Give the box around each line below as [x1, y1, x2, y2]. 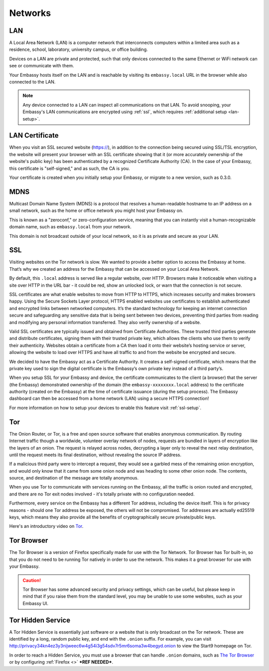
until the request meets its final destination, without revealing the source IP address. [9, 452, 182, 458]
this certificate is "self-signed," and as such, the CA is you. [9, 165, 130, 171]
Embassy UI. [22, 600, 49, 606]
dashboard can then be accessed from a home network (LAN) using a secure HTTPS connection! [9, 395, 209, 401]
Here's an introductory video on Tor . [9, 523, 84, 529]
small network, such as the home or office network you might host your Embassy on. [9, 207, 184, 214]
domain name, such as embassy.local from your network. [9, 224, 132, 230]
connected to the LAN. [9, 79, 56, 85]
